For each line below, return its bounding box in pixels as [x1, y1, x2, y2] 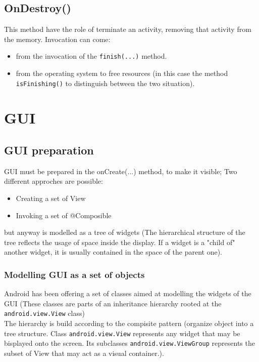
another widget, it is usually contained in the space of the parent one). [4, 247, 222, 257]
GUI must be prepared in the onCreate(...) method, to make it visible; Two [4, 166, 237, 176]
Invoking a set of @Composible [16, 210, 112, 220]
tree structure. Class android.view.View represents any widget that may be [4, 328, 240, 338]
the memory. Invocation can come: [4, 33, 111, 44]
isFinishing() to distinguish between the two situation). [16, 77, 195, 88]
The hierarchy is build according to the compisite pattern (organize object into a [4, 318, 254, 329]
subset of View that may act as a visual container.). [4, 348, 164, 358]
